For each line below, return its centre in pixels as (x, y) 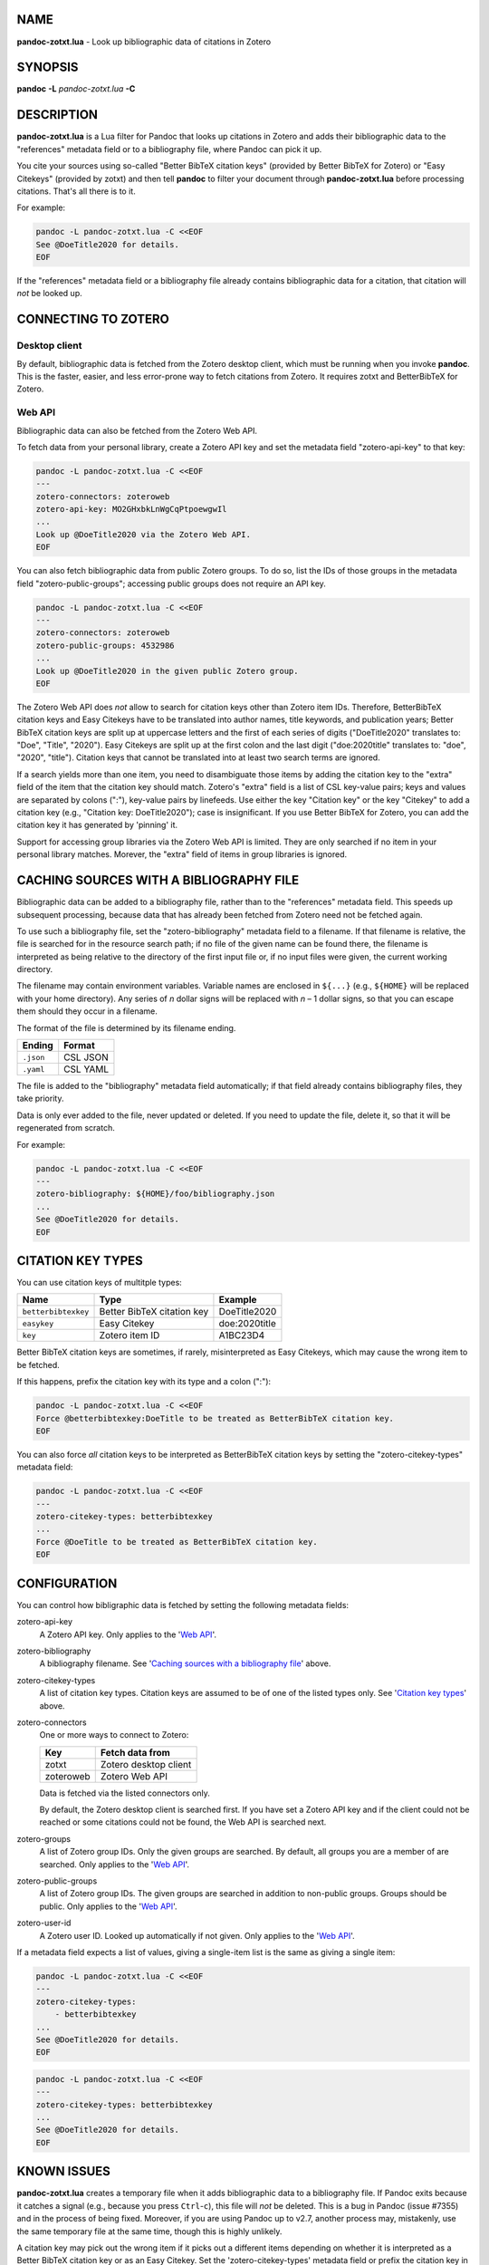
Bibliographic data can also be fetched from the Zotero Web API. (137, 430)
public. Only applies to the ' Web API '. (108, 1906)
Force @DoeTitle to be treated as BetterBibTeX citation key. (177, 1542)
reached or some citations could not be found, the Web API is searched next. (183, 1822)
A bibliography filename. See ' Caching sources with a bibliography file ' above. (185, 1663)
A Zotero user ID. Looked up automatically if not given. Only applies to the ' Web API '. (197, 1935)
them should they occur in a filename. (87, 1011)
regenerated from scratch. (66, 1128)
